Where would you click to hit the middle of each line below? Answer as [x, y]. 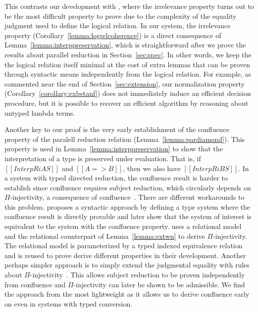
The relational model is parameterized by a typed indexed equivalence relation [124, 245]
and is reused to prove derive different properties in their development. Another [125, 255]
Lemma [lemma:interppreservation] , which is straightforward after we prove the [125, 45]
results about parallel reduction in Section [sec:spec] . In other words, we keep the [128, 54]
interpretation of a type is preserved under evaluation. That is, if [103, 158]
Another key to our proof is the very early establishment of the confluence [117, 129]
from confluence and [35, 284]
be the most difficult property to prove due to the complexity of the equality [121, 16]
